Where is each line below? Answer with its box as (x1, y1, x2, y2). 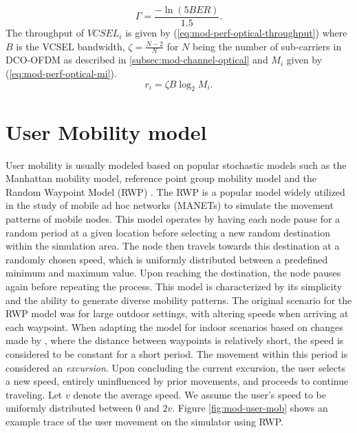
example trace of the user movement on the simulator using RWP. (6, 414, 283, 428)
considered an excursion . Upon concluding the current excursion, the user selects (6, 360, 345, 374)
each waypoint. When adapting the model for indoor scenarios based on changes (6, 319, 343, 334)
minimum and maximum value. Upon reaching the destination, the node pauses (6, 265, 341, 280)
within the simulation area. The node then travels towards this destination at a (6, 239, 340, 253)
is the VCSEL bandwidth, (16, 39, 125, 53)
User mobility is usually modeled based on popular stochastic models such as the (6, 157, 347, 172)
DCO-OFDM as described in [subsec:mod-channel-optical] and (6, 52, 268, 67)
